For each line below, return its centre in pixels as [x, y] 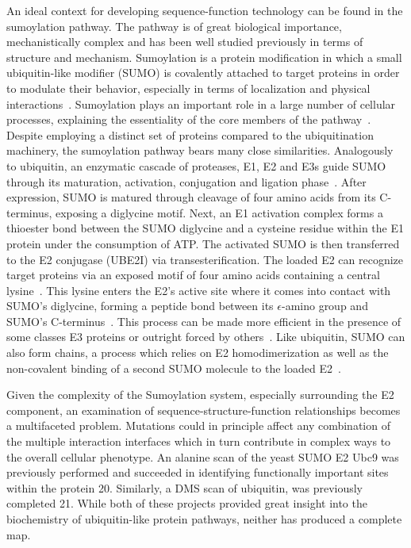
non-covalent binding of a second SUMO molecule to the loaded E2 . [174, 368]
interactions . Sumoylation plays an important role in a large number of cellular [201, 103]
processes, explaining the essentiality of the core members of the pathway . [189, 119]
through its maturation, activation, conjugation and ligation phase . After [186, 181]
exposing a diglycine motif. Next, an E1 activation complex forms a [219, 212]
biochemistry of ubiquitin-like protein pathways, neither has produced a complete [204, 519]
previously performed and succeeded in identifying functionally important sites [198, 472]
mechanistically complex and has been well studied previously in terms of [185, 42]
